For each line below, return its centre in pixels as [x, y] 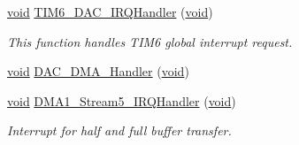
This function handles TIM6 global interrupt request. [150, 41]
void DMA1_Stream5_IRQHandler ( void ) [122, 100]
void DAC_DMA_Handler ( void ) [98, 71]
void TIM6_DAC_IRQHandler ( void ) [110, 11]
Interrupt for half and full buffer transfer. [119, 130]
